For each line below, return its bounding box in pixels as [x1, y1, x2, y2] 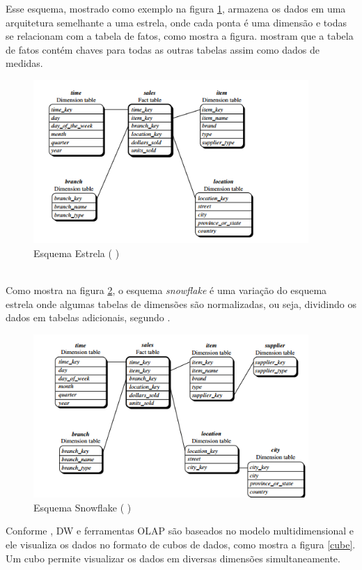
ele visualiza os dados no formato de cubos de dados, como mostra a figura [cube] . [6, 537, 356, 551]
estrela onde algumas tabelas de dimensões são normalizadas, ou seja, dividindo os [6, 296, 356, 311]
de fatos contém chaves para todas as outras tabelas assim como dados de [6, 42, 320, 56]
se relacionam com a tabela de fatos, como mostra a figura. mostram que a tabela [6, 29, 354, 43]
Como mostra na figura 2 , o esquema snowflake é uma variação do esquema [6, 283, 327, 298]
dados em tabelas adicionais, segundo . [6, 310, 171, 325]
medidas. [6, 56, 43, 70]
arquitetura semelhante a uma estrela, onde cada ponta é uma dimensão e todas [6, 15, 347, 29]
